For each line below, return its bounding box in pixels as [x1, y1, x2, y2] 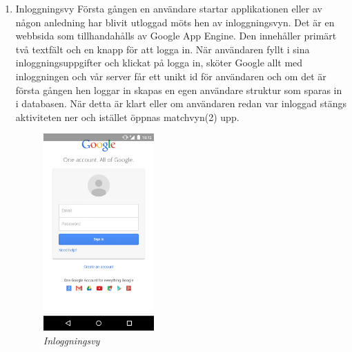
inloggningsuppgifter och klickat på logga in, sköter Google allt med [15, 55, 303, 70]
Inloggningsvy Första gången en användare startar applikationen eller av [15, 1, 322, 15]
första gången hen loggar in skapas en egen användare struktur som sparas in [15, 82, 342, 97]
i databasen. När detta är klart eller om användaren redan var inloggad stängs [15, 96, 347, 111]
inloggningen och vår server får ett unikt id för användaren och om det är [15, 68, 326, 83]
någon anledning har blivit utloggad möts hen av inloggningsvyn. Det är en [15, 15, 335, 29]
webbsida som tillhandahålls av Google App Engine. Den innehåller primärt [15, 28, 337, 43]
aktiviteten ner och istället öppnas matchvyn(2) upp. [15, 109, 239, 124]
